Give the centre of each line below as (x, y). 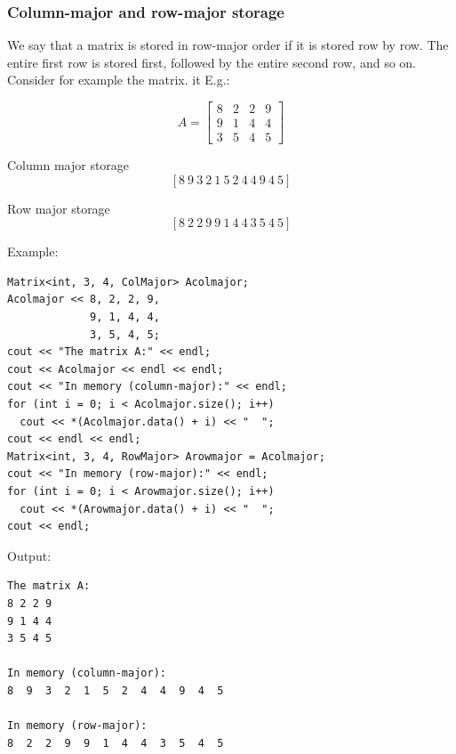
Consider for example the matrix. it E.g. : (119, 80)
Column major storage (68, 165)
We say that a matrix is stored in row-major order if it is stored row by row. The (228, 45)
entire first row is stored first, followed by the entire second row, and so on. (212, 62)
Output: (29, 555)
